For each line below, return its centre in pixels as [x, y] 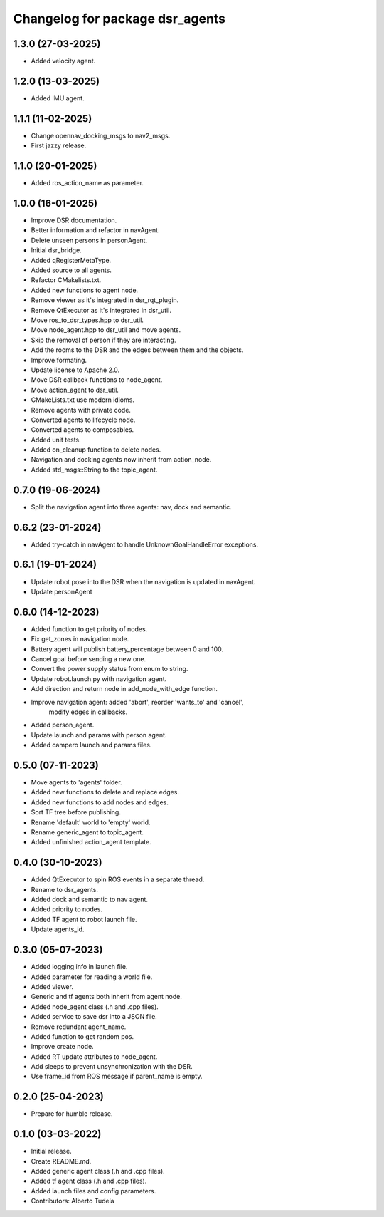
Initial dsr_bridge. [56, 250]
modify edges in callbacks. [88, 712]
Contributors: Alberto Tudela [73, 1201]
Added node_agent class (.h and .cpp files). [95, 1006]
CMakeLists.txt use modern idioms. [83, 400]
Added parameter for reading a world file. [92, 977]
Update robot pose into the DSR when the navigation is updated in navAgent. [143, 581]
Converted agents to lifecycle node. [83, 420]
